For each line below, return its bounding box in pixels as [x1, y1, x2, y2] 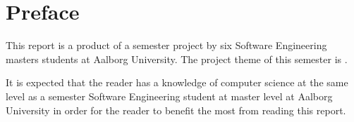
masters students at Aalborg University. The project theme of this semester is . [6, 51, 348, 66]
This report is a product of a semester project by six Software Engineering [6, 38, 327, 53]
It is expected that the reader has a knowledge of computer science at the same [6, 75, 348, 90]
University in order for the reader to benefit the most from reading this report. [6, 102, 346, 117]
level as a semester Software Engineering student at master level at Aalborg [6, 88, 333, 103]
